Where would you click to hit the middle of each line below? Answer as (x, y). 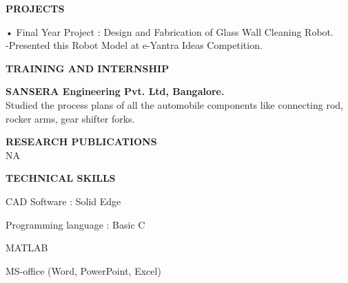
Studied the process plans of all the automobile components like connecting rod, (175, 104)
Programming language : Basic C (75, 224)
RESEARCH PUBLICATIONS (81, 141)
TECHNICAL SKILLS (61, 178)
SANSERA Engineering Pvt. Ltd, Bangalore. (115, 91)
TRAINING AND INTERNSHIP (88, 68)
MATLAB (27, 248)
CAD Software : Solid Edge (63, 201)
